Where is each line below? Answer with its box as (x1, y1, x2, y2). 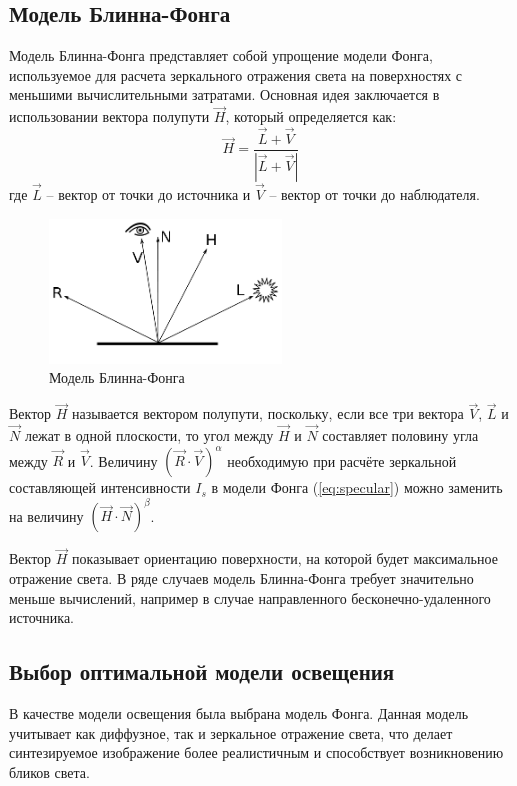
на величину (9, 505, 84, 526)
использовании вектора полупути (9, 106, 210, 127)
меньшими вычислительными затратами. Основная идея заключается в (9, 84, 440, 105)
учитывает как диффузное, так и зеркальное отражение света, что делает (9, 722, 453, 743)
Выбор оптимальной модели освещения (9, 656, 395, 687)
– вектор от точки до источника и (46, 184, 251, 205)
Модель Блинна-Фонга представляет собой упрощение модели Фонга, (9, 45, 433, 66)
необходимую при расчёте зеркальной (227, 450, 457, 471)
